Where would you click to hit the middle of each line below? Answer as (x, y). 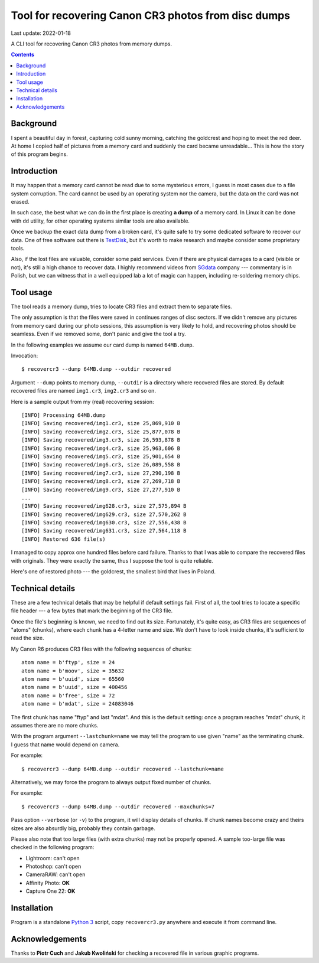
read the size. (27, 638)
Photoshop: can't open (53, 866)
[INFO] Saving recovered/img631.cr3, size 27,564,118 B (104, 531)
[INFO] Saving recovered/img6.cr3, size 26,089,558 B (101, 465)
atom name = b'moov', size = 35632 (73, 671)
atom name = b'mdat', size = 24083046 (78, 704)
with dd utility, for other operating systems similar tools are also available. (100, 221)
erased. (20, 202)
